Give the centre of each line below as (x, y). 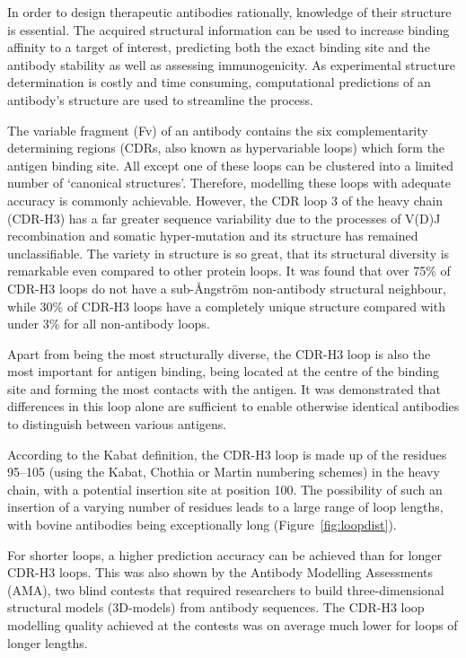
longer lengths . (48, 642)
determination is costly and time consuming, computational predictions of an (219, 82)
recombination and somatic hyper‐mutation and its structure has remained (213, 236)
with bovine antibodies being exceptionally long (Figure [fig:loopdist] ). (202, 525)
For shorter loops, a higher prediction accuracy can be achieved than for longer (225, 554)
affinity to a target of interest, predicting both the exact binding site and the (219, 47)
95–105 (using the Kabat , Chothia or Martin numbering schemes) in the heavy (224, 472)
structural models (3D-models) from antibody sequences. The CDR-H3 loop (216, 607)
